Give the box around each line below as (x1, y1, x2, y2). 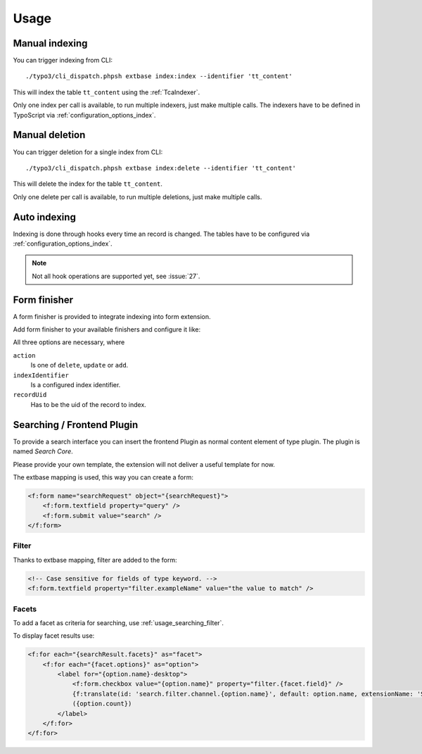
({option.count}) (72, 700, 132, 708)
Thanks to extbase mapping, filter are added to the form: (13, 555, 177, 564)
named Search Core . (13, 447, 73, 455)
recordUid (13, 391, 47, 399)
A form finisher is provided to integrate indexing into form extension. (13, 312, 211, 320)
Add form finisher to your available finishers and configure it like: (13, 325, 200, 334)
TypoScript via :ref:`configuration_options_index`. (13, 111, 156, 119)
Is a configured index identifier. (30, 381, 121, 389)
